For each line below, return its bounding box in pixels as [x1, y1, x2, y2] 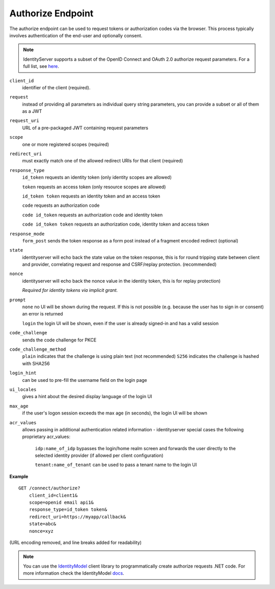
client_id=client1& [29, 493, 78, 498]
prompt [9, 297, 26, 303]
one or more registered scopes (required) [22, 141, 109, 148]
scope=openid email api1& [29, 500, 94, 505]
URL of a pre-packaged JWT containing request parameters [22, 125, 149, 131]
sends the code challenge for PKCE [22, 337, 97, 343]
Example [9, 473, 29, 479]
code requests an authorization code [22, 202, 100, 209]
